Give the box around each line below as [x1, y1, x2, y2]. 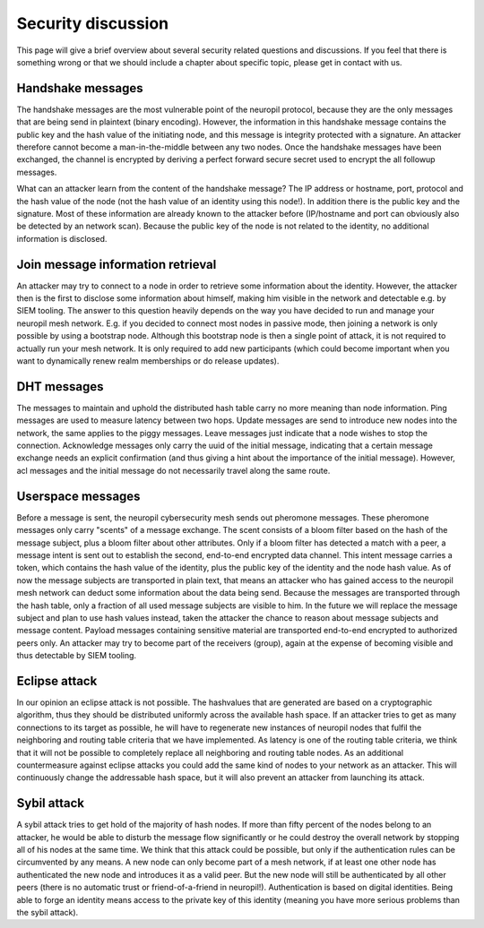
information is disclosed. [16, 233, 108, 244]
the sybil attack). [16, 907, 79, 917]
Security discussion [16, 13, 169, 33]
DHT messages [16, 379, 104, 394]
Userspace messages [16, 488, 141, 503]
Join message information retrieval [16, 256, 217, 272]
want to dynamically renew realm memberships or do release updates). [16, 356, 280, 366]
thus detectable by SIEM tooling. [16, 650, 137, 661]
